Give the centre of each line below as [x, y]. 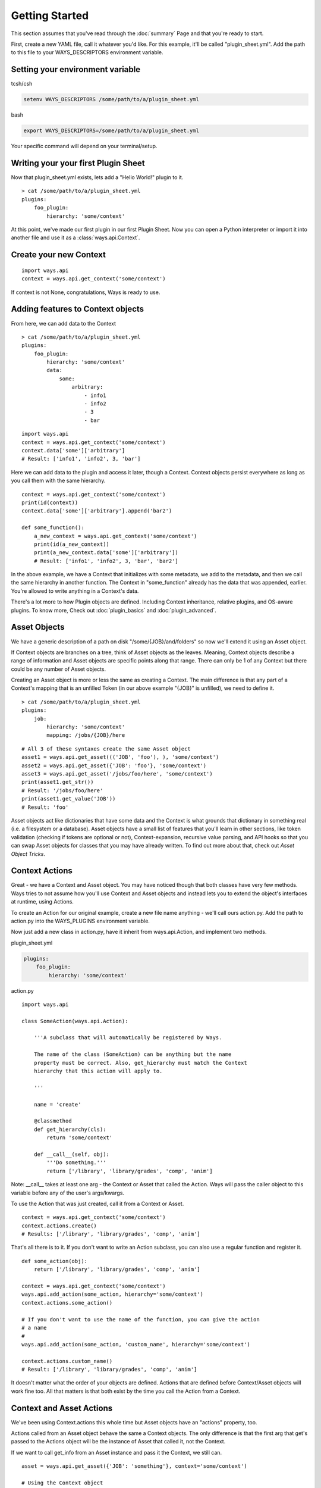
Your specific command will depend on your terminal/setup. [84, 146]
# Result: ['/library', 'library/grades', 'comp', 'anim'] [109, 1369]
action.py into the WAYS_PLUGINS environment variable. [80, 921]
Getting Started [50, 15]
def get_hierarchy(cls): [70, 1129]
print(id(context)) [50, 502]
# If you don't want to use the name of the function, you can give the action [141, 1319]
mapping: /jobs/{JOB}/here [86, 735]
